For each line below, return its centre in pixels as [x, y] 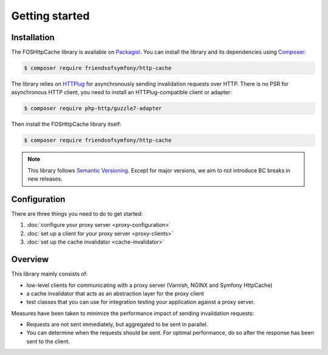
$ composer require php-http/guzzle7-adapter [93, 109]
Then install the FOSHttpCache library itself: [66, 124]
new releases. [45, 179]
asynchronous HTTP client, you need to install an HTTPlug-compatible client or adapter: [121, 92]
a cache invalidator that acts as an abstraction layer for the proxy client [115, 293]
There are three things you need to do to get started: [77, 214]
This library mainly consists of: [50, 274]
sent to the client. [48, 341]
